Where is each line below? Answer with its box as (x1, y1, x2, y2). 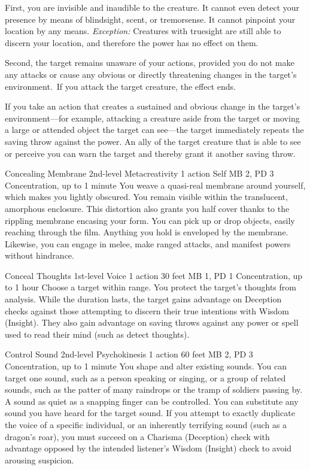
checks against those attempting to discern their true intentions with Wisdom (5, 304, 290, 317)
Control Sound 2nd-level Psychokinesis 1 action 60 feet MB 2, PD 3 (5, 348, 253, 360)
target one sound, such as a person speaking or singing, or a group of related (5, 371, 286, 384)
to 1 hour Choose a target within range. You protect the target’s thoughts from (5, 281, 296, 293)
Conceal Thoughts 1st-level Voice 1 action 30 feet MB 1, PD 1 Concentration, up (5, 269, 303, 281)
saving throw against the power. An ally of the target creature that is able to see (5, 135, 301, 147)
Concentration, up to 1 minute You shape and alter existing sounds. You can (5, 360, 287, 372)
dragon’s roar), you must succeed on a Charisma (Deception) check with (5, 430, 270, 442)
